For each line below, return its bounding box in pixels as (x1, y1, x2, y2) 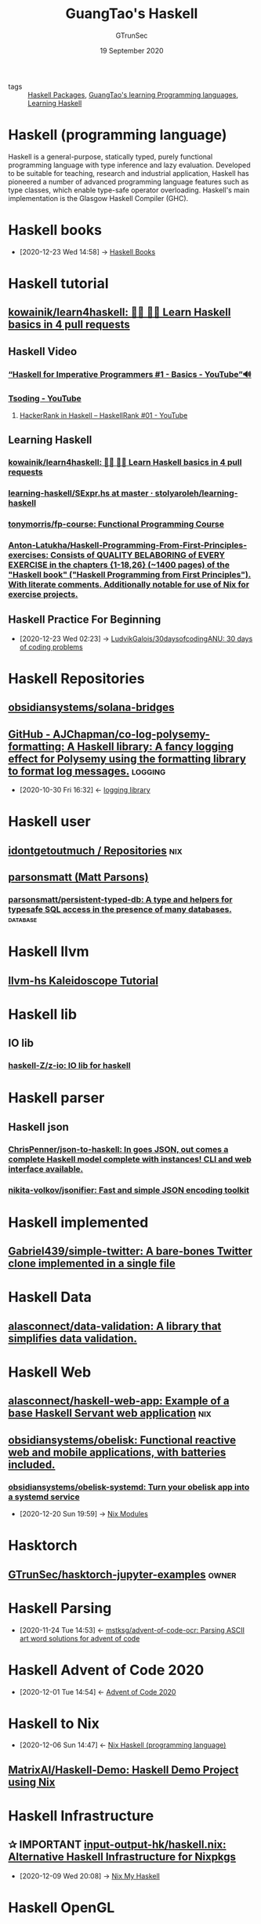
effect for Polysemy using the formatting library (8, 752, 247, 766)
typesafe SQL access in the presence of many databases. (8, 904, 232, 915)
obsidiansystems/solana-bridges (8, 700, 175, 715)
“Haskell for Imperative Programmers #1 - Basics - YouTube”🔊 (8, 368, 252, 379)
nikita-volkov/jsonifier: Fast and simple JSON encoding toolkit (8, 1184, 249, 1195)
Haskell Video (8, 345, 78, 358)
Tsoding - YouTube (8, 393, 82, 404)
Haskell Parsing (8, 1599, 112, 1617)
